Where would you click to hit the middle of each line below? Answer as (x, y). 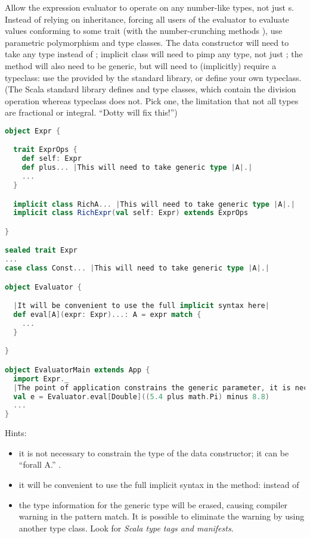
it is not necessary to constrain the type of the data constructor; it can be (154, 453)
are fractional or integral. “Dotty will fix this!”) (91, 112)
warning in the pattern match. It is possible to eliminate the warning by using (162, 516)
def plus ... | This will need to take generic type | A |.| (137, 168)
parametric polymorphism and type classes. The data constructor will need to (147, 42)
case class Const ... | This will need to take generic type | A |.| (137, 268)
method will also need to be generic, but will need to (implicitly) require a (141, 65)
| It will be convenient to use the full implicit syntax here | (141, 306)
